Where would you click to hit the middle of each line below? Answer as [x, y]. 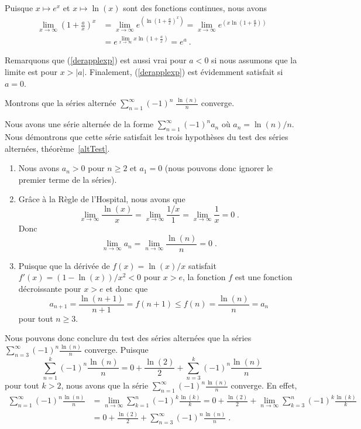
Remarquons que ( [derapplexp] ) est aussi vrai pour [96, 60]
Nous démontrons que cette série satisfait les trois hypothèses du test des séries [147, 137]
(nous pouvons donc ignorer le [219, 168]
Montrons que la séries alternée [61, 103]
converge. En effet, [264, 385]
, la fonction [204, 277]
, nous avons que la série [105, 385]
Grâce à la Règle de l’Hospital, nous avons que [102, 199]
